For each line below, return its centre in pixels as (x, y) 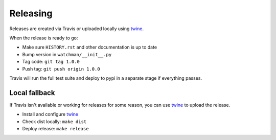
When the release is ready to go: (44, 38)
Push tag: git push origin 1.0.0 (61, 68)
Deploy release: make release (55, 128)
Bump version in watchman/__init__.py (67, 54)
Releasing (31, 13)
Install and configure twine (50, 114)
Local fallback (32, 93)
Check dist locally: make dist (54, 121)
